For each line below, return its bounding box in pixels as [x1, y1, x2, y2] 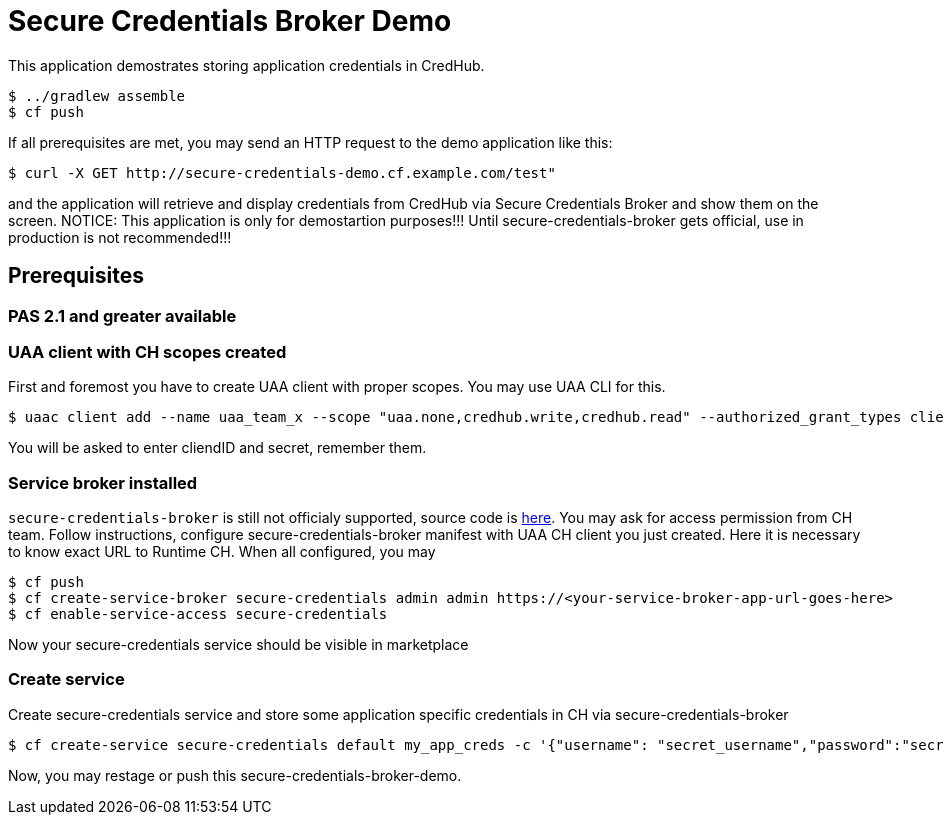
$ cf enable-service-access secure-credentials [8, 606, 388, 623]
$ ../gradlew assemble [8, 87, 186, 104]
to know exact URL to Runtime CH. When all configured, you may [8, 543, 436, 561]
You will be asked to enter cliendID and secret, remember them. [8, 439, 427, 457]
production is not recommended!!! [8, 228, 232, 246]
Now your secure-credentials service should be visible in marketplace [8, 636, 469, 654]
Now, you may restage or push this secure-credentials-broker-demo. [8, 766, 462, 784]
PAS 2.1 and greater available [8, 305, 237, 326]
